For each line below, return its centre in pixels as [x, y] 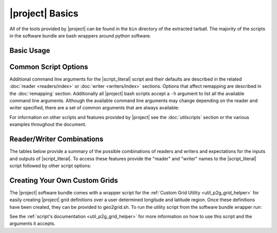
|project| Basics [44, 13]
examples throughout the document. [48, 124]
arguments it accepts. [33, 224]
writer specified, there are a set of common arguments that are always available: [94, 108]
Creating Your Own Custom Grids [64, 180]
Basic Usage [30, 51]
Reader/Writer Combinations [56, 139]
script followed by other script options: [51, 166]
